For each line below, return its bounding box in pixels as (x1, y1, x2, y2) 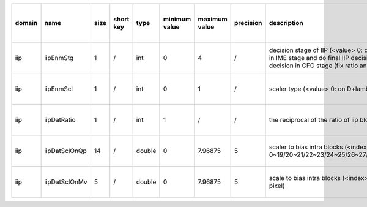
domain (15, 19, 38, 27)
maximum (198, 15, 228, 23)
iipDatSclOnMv (44, 178, 88, 186)
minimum (163, 15, 191, 23)
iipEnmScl (44, 85, 73, 93)
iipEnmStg (44, 54, 74, 62)
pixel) (269, 181, 286, 190)
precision (234, 19, 262, 27)
